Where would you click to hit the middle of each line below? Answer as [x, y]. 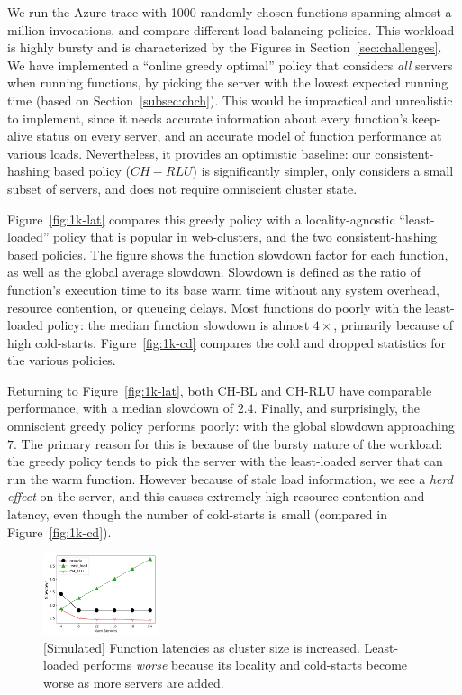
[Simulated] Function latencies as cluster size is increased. [202, 647]
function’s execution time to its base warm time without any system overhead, [223, 289]
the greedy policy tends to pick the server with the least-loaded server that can [225, 461]
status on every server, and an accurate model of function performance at [239, 136]
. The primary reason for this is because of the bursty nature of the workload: [228, 443]
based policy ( [92, 171]
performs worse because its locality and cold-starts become [245, 665]
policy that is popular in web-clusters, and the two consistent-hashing [245, 237]
